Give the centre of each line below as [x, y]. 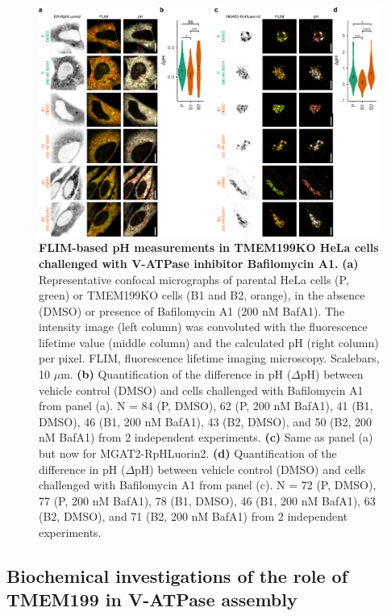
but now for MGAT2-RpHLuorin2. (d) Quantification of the [188, 453]
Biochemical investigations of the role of [177, 576]
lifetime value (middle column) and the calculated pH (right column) [209, 342]
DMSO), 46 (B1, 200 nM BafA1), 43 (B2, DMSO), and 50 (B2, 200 [206, 421]
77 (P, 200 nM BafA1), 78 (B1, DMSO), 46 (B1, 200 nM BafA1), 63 [207, 500]
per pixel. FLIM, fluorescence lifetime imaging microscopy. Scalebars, [209, 358]
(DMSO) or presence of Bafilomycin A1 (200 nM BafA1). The [192, 310]
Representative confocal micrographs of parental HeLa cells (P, [194, 279]
